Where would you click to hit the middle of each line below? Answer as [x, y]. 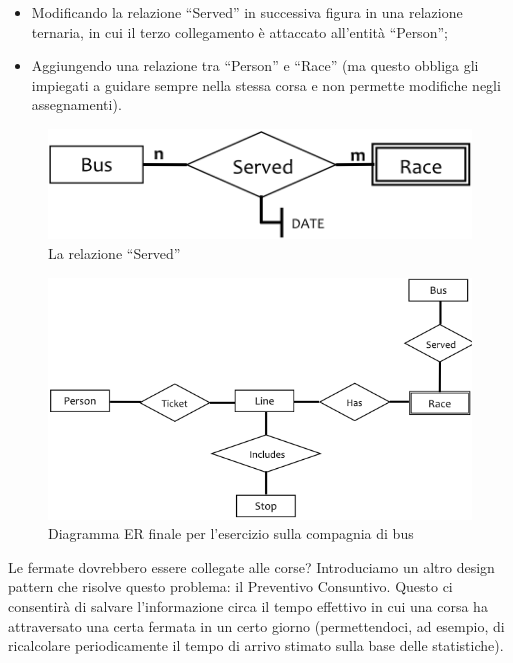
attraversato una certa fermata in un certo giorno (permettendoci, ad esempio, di [256, 625]
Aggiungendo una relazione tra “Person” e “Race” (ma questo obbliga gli [255, 65]
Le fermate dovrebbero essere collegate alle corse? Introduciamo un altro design [251, 566]
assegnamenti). [76, 104]
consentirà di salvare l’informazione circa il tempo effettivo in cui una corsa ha [248, 606]
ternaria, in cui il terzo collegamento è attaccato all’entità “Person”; [239, 31]
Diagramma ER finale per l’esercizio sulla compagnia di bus [231, 533]
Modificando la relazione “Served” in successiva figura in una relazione [247, 12]
